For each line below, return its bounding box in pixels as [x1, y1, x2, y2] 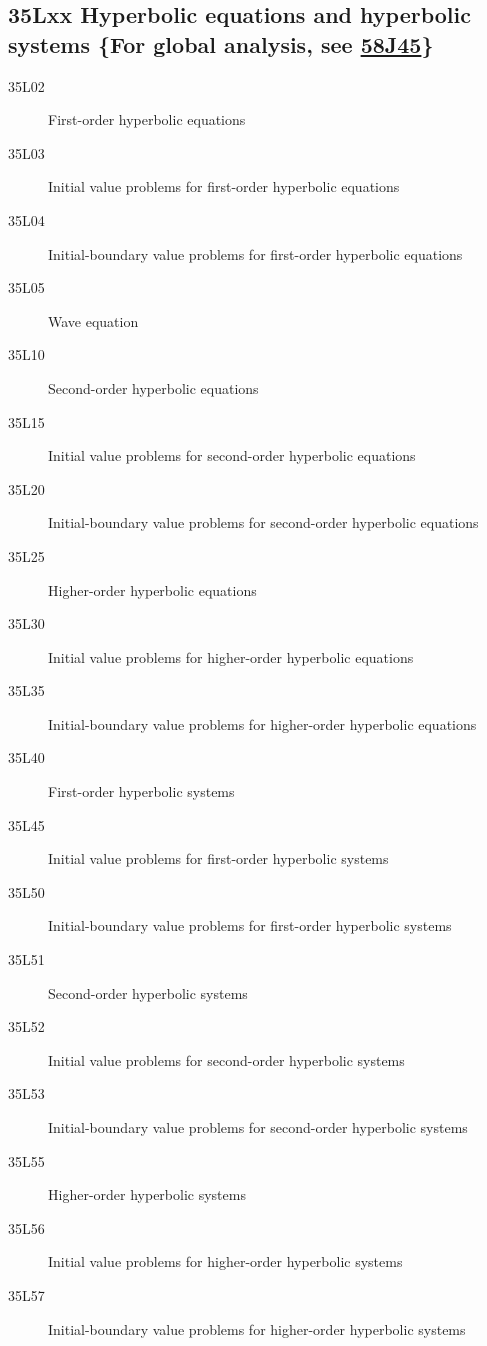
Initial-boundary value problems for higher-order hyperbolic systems [48, 1318, 466, 1339]
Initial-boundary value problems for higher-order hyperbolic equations [48, 713, 477, 734]
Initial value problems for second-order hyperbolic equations [48, 445, 416, 466]
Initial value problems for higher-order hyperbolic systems [48, 1251, 403, 1272]
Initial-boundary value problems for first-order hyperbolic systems [48, 915, 452, 936]
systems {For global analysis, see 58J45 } [8, 28, 434, 59]
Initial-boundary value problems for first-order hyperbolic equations [48, 243, 463, 264]
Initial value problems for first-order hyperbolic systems [48, 848, 389, 869]
